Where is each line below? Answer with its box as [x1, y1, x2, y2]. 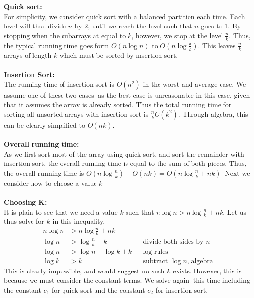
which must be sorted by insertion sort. [59, 50, 178, 60]
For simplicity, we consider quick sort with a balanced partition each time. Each [4, 11, 245, 21]
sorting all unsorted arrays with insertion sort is [4, 108, 149, 119]
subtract [143, 257, 168, 265]
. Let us [223, 206, 247, 217]
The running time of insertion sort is [4, 79, 114, 89]
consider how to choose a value [4, 177, 97, 188]
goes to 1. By [201, 21, 241, 31]
